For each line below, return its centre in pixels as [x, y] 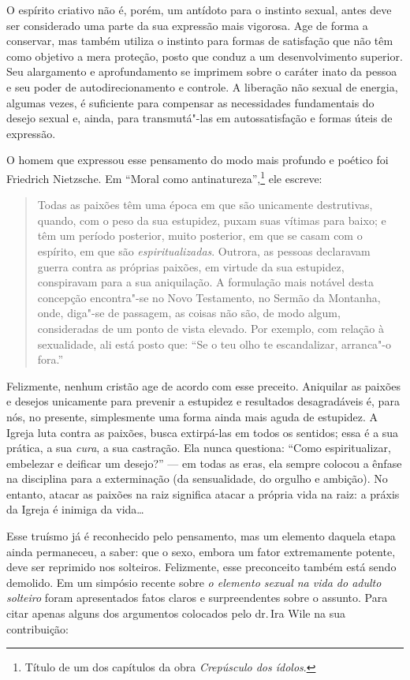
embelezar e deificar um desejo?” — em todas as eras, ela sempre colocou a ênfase [204, 463]
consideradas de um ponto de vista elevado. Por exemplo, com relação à [211, 328]
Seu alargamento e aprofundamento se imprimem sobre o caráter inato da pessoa [202, 71]
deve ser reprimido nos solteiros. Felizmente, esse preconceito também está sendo [201, 567]
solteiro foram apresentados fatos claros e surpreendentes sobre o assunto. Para [197, 598]
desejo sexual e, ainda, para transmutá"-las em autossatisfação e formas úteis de [199, 118]
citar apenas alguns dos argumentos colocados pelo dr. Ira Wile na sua [176, 613]
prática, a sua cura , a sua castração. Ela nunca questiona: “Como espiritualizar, [199, 448]
